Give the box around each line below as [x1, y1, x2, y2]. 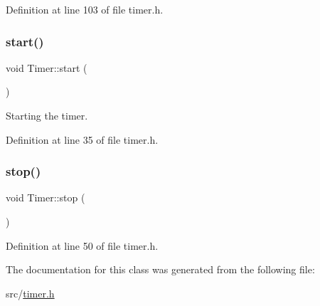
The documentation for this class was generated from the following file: [6, 262, 315, 277]
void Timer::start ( [6, 60, 87, 75]
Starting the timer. [6, 108, 88, 122]
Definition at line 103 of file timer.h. [6, 2, 164, 16]
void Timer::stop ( [6, 190, 85, 205]
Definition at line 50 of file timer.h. [6, 238, 159, 253]
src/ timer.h [6, 285, 55, 300]
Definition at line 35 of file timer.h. [6, 132, 159, 147]
